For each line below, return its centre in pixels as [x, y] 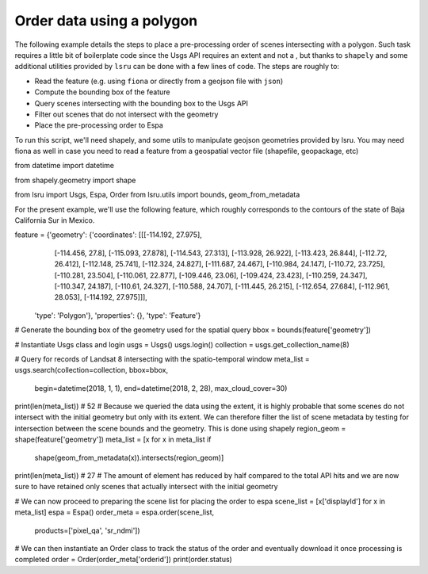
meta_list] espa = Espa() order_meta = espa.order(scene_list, [115, 512]
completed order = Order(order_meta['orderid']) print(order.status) [124, 560]
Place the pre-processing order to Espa [99, 125]
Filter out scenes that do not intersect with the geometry [126, 114]
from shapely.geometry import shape [75, 180]
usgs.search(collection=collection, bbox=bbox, [92, 370]
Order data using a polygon [106, 21]
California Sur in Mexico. [55, 220]
